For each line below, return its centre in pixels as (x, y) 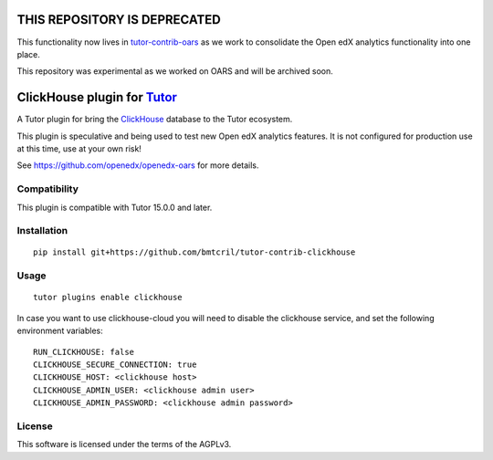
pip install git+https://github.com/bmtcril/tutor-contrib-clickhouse (194, 252)
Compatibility (48, 189)
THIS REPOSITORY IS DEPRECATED (119, 20)
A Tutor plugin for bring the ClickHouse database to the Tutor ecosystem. (155, 120)
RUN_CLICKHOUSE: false (84, 352)
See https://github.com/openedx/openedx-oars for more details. (138, 165)
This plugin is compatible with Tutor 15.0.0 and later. (115, 207)
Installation (42, 231)
